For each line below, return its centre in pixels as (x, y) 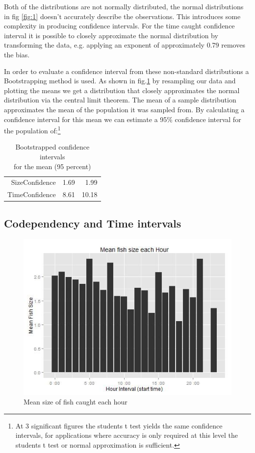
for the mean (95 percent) (52, 166)
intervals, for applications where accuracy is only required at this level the (127, 435)
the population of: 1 (32, 130)
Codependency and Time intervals (93, 223)
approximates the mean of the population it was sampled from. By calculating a (124, 109)
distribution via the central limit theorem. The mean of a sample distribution (120, 100)
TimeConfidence (32, 194)
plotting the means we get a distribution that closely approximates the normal (122, 90)
